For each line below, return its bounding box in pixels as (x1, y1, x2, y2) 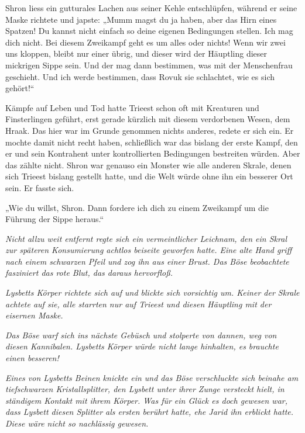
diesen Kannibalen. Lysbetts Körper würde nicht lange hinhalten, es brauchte (5, 340, 279, 352)
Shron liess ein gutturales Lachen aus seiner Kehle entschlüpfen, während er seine (5, 2, 297, 13)
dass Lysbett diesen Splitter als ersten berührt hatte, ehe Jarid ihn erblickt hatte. (5, 406, 294, 418)
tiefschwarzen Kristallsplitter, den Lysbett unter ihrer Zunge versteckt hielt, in (5, 383, 285, 395)
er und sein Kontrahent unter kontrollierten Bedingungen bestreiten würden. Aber (5, 147, 300, 160)
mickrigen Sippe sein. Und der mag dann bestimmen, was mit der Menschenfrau (5, 58, 293, 71)
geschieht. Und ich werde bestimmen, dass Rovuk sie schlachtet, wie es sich (5, 70, 275, 82)
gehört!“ (5, 82, 35, 94)
